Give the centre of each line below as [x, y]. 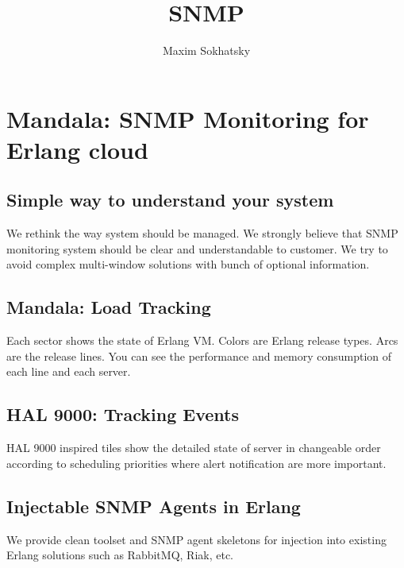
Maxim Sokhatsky [206, 50]
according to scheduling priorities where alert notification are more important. [196, 463]
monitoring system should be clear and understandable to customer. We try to [197, 248]
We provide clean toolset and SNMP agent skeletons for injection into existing [196, 539]
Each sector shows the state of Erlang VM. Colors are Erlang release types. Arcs [202, 340]
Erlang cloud [77, 149]
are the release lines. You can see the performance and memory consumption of [199, 355]
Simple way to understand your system [170, 200]
